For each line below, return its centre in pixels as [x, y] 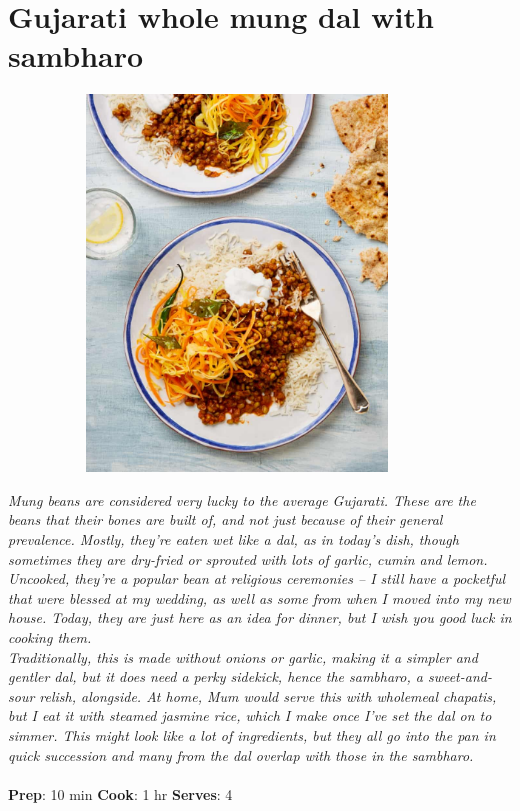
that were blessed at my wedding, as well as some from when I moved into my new [259, 597]
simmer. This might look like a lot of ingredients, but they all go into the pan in [252, 734]
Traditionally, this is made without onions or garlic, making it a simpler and [243, 656]
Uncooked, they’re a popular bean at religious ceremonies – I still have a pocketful [257, 578]
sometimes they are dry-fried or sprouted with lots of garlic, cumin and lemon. [248, 558]
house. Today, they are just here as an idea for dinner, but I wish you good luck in [260, 617]
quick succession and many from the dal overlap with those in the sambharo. [241, 754]
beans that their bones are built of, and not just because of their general [225, 519]
